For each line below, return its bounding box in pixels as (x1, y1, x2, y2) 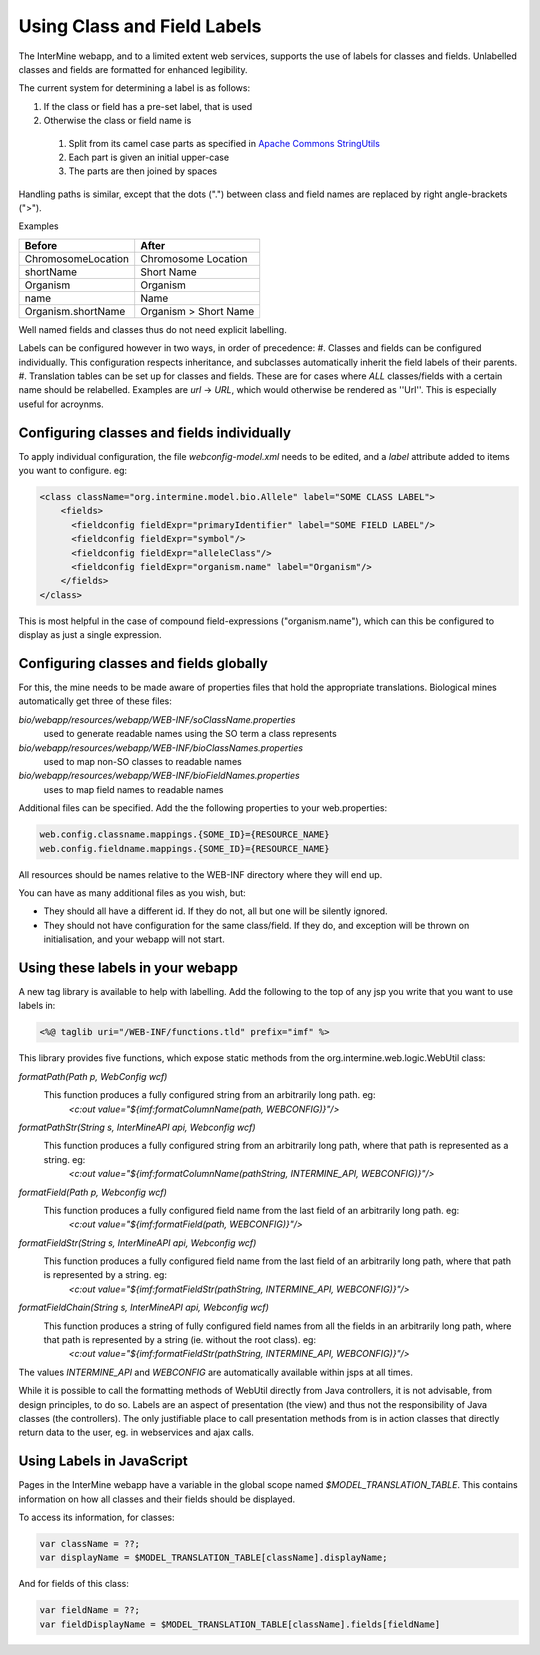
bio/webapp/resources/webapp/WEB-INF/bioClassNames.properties (18, 741, 304, 754)
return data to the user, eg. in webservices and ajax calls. (18, 1426, 255, 1439)
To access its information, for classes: (18, 1511, 175, 1524)
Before (24, 238, 58, 252)
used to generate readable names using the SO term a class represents (43, 728, 337, 740)
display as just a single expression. (18, 629, 162, 641)
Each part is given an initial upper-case (68, 151, 230, 163)
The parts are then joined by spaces (68, 165, 218, 177)
